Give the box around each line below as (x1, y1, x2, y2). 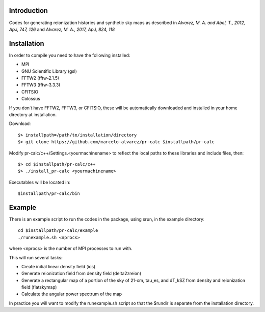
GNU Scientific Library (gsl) (21, 68, 77, 74)
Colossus (21, 96, 40, 102)
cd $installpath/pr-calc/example (18, 228, 98, 233)
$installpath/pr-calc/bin (18, 191, 80, 196)
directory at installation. (9, 111, 57, 118)
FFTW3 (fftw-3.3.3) (21, 82, 61, 88)
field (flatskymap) (21, 284, 57, 290)
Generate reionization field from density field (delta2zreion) (21, 271, 142, 277)
